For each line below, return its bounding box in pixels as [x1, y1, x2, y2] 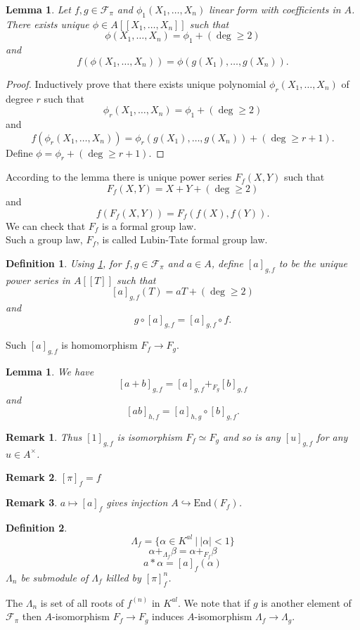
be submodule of [20, 570, 89, 584]
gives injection [106, 495, 168, 510]
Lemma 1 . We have [6, 364, 94, 379]
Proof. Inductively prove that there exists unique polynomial [6, 76, 266, 91]
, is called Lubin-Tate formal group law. [96, 232, 268, 247]
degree [6, 91, 33, 105]
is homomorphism [61, 337, 138, 352]
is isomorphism [117, 429, 183, 444]
